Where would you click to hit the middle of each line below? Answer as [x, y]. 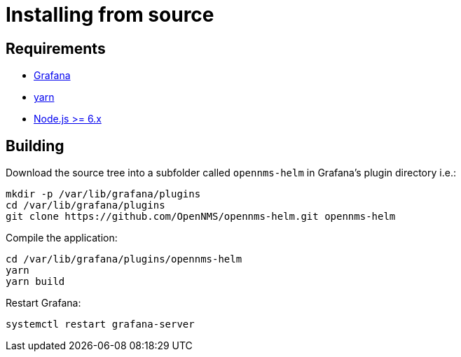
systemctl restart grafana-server [100, 324]
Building [35, 146]
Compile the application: [62, 238]
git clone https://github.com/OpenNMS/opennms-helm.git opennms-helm [201, 217]
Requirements [56, 48]
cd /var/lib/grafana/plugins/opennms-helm [124, 259]
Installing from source [110, 15]
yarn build [35, 282]
